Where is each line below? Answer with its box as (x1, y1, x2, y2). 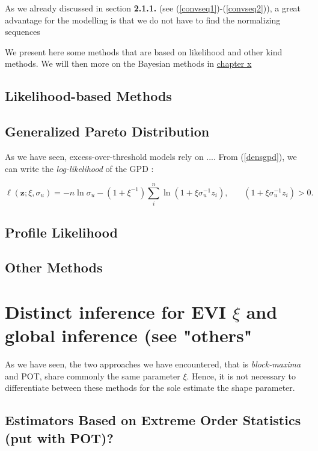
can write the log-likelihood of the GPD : (5, 162, 154, 174)
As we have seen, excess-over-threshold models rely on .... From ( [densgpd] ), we (5, 150, 297, 162)
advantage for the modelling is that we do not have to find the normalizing (5, 13, 281, 26)
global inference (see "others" (5, 323, 252, 348)
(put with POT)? (5, 428, 114, 447)
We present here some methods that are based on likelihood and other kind (5, 45, 283, 58)
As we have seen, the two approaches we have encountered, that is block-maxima (5, 358, 301, 370)
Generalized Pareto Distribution (5, 122, 210, 141)
